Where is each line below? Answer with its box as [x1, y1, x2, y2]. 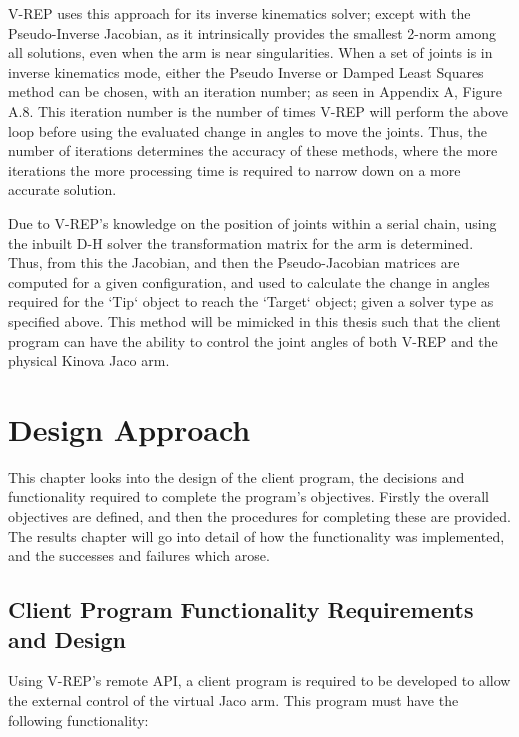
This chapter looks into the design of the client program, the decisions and [8, 466, 465, 487]
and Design [8, 623, 126, 654]
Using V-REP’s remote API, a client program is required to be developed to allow [8, 670, 511, 691]
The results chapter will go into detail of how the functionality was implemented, [8, 525, 505, 546]
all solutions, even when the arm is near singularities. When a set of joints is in [8, 42, 493, 63]
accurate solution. [8, 179, 117, 200]
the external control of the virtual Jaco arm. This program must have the [8, 689, 459, 710]
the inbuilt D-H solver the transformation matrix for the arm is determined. [8, 232, 474, 253]
